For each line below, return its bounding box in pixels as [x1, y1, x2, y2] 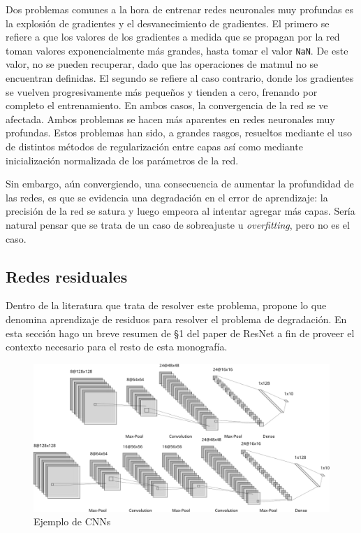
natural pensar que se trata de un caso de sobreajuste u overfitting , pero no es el [6, 217, 350, 232]
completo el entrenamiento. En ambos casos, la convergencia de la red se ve [6, 98, 328, 113]
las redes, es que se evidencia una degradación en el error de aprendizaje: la [6, 190, 328, 204]
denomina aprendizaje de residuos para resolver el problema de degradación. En [6, 311, 347, 326]
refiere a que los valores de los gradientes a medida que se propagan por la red [6, 29, 340, 44]
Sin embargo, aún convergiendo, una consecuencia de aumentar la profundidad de [6, 176, 354, 191]
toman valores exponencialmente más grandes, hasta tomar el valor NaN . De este [6, 43, 348, 57]
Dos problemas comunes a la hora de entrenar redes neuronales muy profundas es [6, 2, 353, 16]
